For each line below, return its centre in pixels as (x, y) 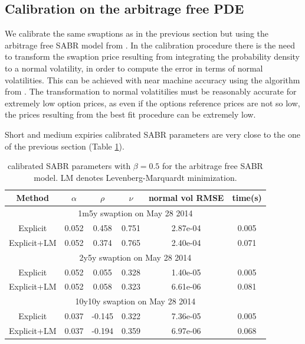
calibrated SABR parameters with (69, 166)
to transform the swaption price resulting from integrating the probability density (152, 56)
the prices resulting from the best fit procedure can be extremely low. (130, 114)
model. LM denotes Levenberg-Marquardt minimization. (135, 177)
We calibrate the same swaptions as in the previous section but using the (137, 33)
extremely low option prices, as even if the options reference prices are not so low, (152, 103)
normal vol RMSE (186, 198)
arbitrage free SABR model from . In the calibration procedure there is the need (150, 45)
